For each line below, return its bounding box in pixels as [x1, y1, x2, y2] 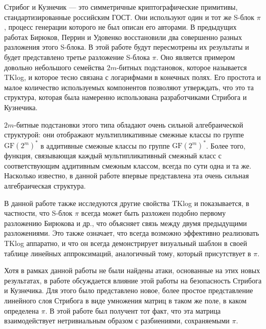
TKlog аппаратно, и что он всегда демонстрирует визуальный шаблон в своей [4, 237, 247, 248]
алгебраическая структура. [4, 180, 86, 191]
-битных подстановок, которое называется [116, 61, 247, 72]
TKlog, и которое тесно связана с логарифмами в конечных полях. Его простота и [4, 72, 261, 83]
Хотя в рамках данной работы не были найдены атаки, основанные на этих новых [4, 265, 260, 276]
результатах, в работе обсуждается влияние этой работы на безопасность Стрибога [4, 275, 262, 285]
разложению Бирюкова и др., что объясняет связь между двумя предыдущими [4, 217, 247, 228]
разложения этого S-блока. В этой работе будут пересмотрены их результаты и [4, 42, 249, 52]
